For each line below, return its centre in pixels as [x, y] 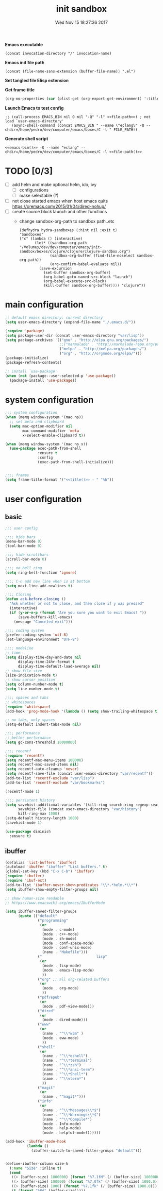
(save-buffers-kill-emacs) [45, 617]
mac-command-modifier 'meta [51, 431]
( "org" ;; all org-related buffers [73, 979]
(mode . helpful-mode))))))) [71, 1133]
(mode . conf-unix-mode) [67, 948]
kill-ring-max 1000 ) [39, 814]
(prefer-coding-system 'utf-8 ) [37, 635]
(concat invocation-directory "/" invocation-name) [58, 53]
